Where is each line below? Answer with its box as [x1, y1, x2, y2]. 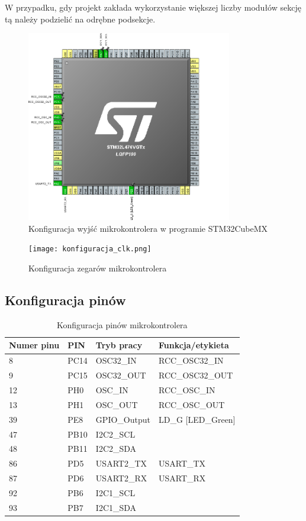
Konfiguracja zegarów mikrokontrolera [28, 262, 167, 274]
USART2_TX [95, 457, 147, 470]
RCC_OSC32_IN [158, 354, 224, 367]
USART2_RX [95, 472, 147, 484]
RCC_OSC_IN [158, 384, 215, 396]
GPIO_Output [95, 413, 150, 425]
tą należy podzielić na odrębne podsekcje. [5, 12, 156, 25]
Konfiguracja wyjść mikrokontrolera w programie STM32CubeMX [28, 222, 268, 234]
